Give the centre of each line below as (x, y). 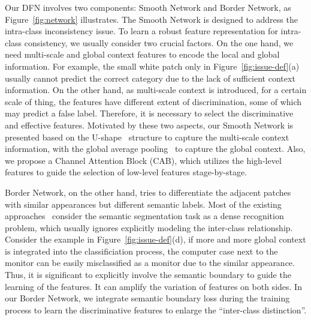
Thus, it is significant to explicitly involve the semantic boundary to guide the (148, 275)
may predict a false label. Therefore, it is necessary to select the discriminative (149, 113)
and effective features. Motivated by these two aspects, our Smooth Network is (149, 125)
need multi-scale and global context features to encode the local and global (142, 54)
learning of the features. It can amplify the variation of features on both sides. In (153, 286)
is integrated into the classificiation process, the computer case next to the (141, 251)
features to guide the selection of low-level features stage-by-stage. (126, 172)
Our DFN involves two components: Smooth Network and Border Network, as (148, 7)
